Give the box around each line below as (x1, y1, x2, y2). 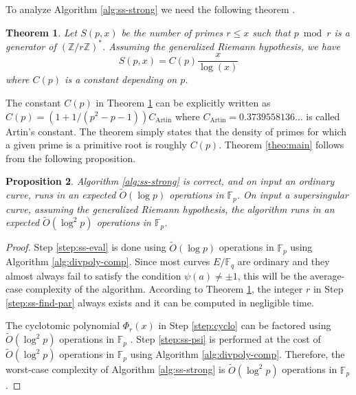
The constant (5, 95, 61, 109)
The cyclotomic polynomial (5, 318, 120, 332)
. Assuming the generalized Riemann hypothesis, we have (102, 38, 340, 53)
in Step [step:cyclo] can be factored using (158, 318, 331, 332)
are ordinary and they (237, 254, 330, 269)
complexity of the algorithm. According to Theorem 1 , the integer (25, 282, 303, 296)
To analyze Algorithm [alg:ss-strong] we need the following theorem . (5, 2, 296, 16)
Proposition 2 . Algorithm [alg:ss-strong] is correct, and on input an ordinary (5, 174, 335, 188)
